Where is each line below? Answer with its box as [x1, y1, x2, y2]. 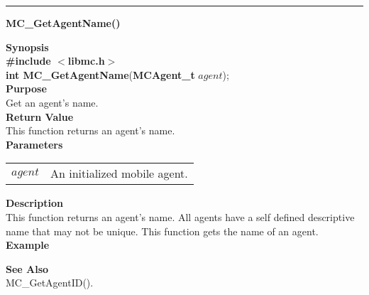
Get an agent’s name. [6, 95, 99, 109]
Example [6, 237, 50, 252]
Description [6, 195, 64, 210]
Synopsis [6, 39, 49, 54]
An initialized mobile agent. [50, 165, 188, 182]
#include [6, 53, 51, 68]
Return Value [6, 109, 74, 124]
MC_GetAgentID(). [6, 275, 94, 290]
